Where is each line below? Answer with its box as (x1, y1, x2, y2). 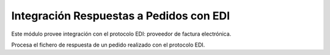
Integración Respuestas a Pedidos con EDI (11, 9, 230, 22)
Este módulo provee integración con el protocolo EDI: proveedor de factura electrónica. (11, 30, 232, 37)
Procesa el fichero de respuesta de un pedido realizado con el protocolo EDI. (11, 41, 205, 48)
